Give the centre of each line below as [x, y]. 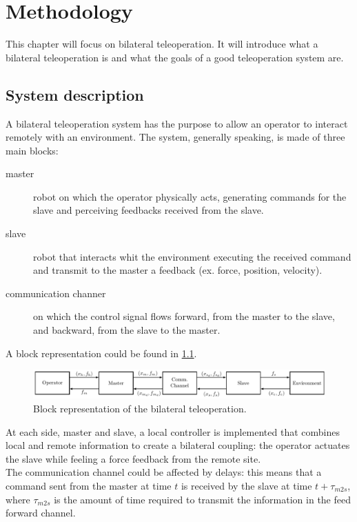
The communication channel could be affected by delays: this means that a [164, 472]
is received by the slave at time [246, 486]
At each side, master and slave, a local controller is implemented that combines [173, 431]
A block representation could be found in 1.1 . [101, 353]
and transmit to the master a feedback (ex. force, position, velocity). [178, 270]
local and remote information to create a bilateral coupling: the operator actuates [178, 445]
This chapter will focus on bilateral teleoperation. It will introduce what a [162, 44]
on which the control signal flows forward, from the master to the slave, [184, 316]
